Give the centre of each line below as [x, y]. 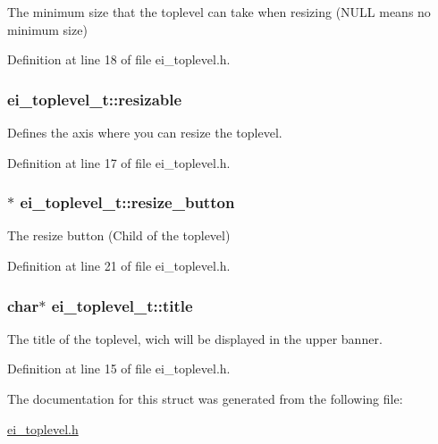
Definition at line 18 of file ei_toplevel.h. [119, 59]
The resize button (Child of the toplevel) [119, 235]
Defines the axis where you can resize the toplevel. [145, 132]
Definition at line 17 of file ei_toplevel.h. [119, 162]
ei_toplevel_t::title [122, 305]
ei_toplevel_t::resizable [95, 99]
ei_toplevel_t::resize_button [127, 202]
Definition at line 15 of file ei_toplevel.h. [119, 369]
